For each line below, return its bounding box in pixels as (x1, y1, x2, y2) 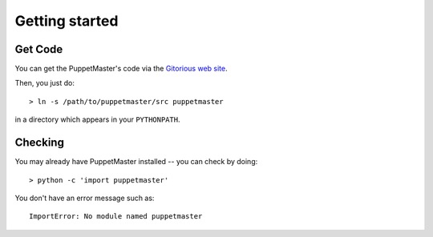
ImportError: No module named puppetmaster (29, 212, 203, 221)
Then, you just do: (14, 78, 75, 88)
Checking (14, 136, 64, 150)
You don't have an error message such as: (14, 193, 155, 203)
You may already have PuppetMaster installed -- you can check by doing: (14, 157, 258, 167)
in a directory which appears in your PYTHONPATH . (14, 114, 180, 124)
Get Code (14, 42, 63, 56)
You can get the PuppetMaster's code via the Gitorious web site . (14, 64, 228, 74)
